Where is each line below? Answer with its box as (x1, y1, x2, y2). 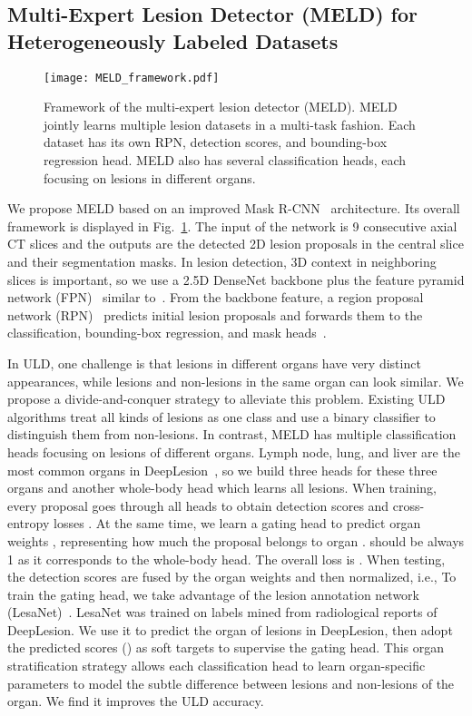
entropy (7, 514, 50, 533)
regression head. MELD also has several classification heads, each (44, 151, 407, 170)
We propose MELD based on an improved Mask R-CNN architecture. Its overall (7, 199, 460, 218)
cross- (392, 495, 425, 515)
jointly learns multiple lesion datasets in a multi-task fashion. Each (44, 114, 416, 133)
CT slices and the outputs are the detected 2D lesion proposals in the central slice (7, 234, 464, 253)
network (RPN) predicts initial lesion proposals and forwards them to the (7, 305, 423, 324)
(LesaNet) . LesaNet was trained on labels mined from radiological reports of (7, 603, 438, 622)
